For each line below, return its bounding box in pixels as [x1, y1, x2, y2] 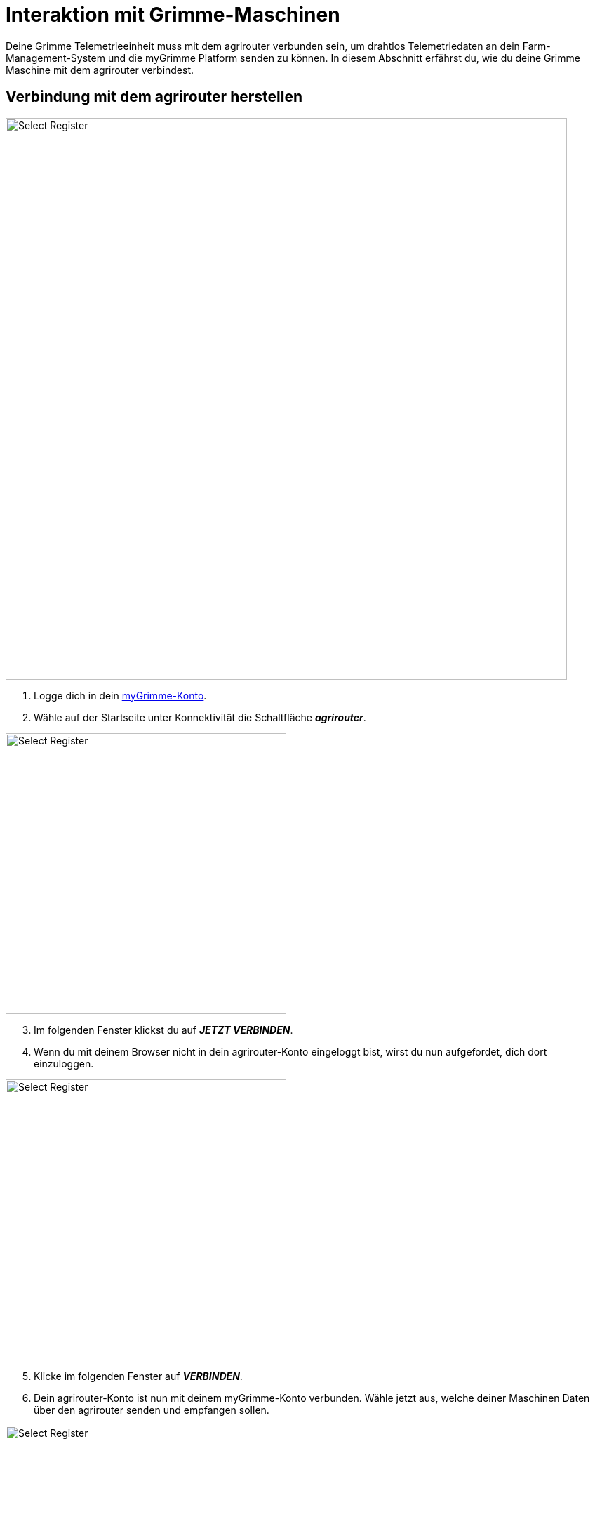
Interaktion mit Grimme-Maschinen [6, 3, 340, 27]
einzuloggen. [34, 1057, 94, 1070]
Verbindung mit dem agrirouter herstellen [6, 88, 302, 106]
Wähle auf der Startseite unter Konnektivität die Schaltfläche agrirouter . [34, 711, 366, 723]
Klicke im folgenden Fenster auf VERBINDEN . [34, 1369, 243, 1382]
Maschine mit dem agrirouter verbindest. [6, 63, 194, 76]
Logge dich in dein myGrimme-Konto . [34, 689, 207, 702]
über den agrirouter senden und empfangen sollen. [34, 1403, 269, 1416]
